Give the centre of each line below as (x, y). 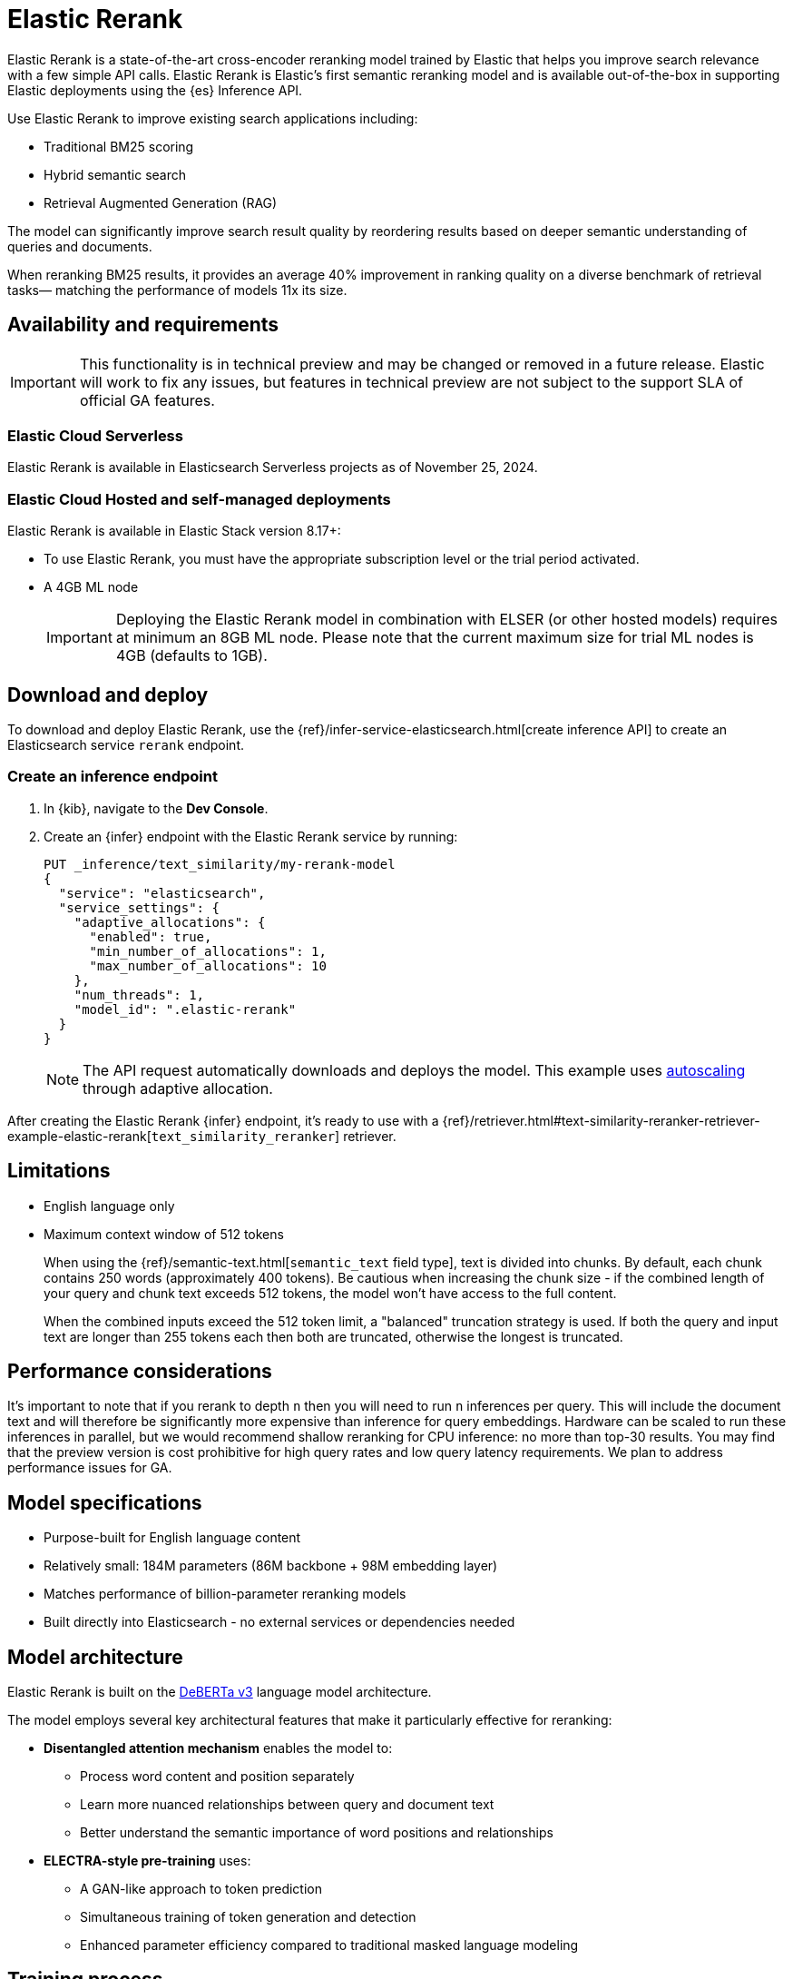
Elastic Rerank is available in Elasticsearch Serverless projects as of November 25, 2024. (273, 468)
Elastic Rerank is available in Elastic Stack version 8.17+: (174, 531)
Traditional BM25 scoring (119, 146)
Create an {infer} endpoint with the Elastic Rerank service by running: (251, 836)
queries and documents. (80, 246)
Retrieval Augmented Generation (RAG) (161, 202)
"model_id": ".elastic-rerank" (185, 1009)
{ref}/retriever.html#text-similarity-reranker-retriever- (601, 1120)
